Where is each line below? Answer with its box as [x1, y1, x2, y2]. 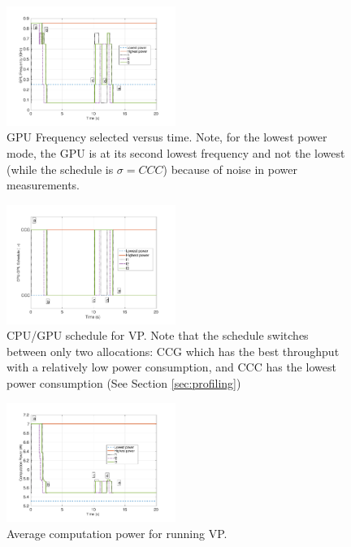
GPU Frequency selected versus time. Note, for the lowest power [6, 128, 327, 145]
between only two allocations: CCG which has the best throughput [6, 342, 340, 359]
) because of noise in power [162, 160, 298, 177]
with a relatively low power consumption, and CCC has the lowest [6, 358, 336, 376]
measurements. [6, 176, 80, 193]
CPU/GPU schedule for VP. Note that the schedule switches [6, 327, 309, 344]
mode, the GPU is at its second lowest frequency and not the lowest [6, 145, 345, 161]
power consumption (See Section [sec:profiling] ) [6, 374, 241, 391]
